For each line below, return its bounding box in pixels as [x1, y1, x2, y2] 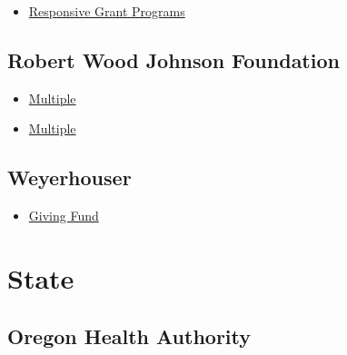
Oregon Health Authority [7, 321, 252, 350]
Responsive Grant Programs [28, 2, 185, 20]
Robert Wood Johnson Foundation [7, 45, 340, 74]
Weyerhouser [7, 163, 132, 192]
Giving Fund [28, 206, 99, 225]
